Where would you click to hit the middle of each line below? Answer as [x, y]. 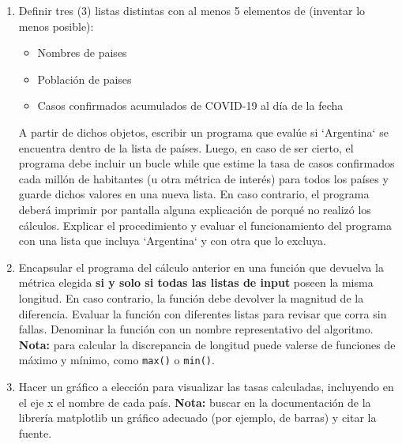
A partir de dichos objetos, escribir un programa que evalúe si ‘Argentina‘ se [203, 132]
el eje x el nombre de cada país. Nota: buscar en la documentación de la [195, 402]
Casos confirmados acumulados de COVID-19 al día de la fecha [190, 105]
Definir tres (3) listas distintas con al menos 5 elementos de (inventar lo [192, 10]
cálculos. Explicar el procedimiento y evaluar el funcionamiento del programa [205, 225]
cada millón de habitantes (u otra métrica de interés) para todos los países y [203, 178]
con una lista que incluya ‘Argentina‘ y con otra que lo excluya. [172, 241]
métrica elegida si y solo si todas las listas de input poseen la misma [196, 282]
